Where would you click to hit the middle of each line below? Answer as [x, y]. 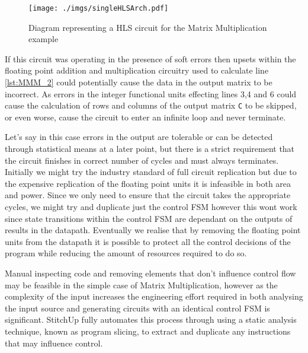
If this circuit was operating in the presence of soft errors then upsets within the [150, 58]
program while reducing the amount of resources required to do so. [126, 253]
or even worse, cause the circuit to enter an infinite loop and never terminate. [145, 117]
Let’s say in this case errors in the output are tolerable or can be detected [139, 137]
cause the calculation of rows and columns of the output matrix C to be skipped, [151, 105]
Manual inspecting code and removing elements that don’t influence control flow [150, 273]
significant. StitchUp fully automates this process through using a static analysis [151, 319]
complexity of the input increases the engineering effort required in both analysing [154, 296]
